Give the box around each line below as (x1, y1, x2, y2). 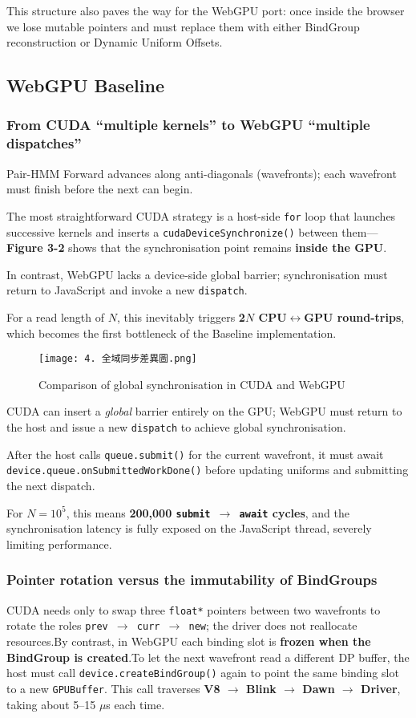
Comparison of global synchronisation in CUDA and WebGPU (38, 375, 345, 392)
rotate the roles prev (6, 617, 108, 634)
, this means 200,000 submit (66, 504, 211, 521)
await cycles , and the (239, 504, 349, 521)
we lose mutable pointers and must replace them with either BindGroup (6, 18, 360, 34)
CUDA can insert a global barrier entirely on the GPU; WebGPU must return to (6, 403, 402, 420)
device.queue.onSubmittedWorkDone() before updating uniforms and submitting (6, 461, 409, 478)
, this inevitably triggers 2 (116, 309, 245, 326)
